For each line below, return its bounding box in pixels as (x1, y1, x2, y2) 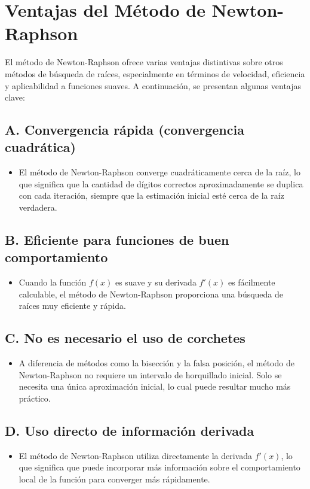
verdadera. (19, 201, 57, 214)
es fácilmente (228, 276, 275, 288)
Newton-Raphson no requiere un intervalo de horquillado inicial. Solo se (19, 368, 282, 381)
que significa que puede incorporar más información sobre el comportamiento (19, 461, 300, 473)
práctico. (19, 392, 51, 405)
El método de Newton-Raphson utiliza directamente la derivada (19, 449, 253, 461)
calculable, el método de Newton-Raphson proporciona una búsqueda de (19, 287, 284, 300)
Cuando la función (19, 276, 87, 288)
